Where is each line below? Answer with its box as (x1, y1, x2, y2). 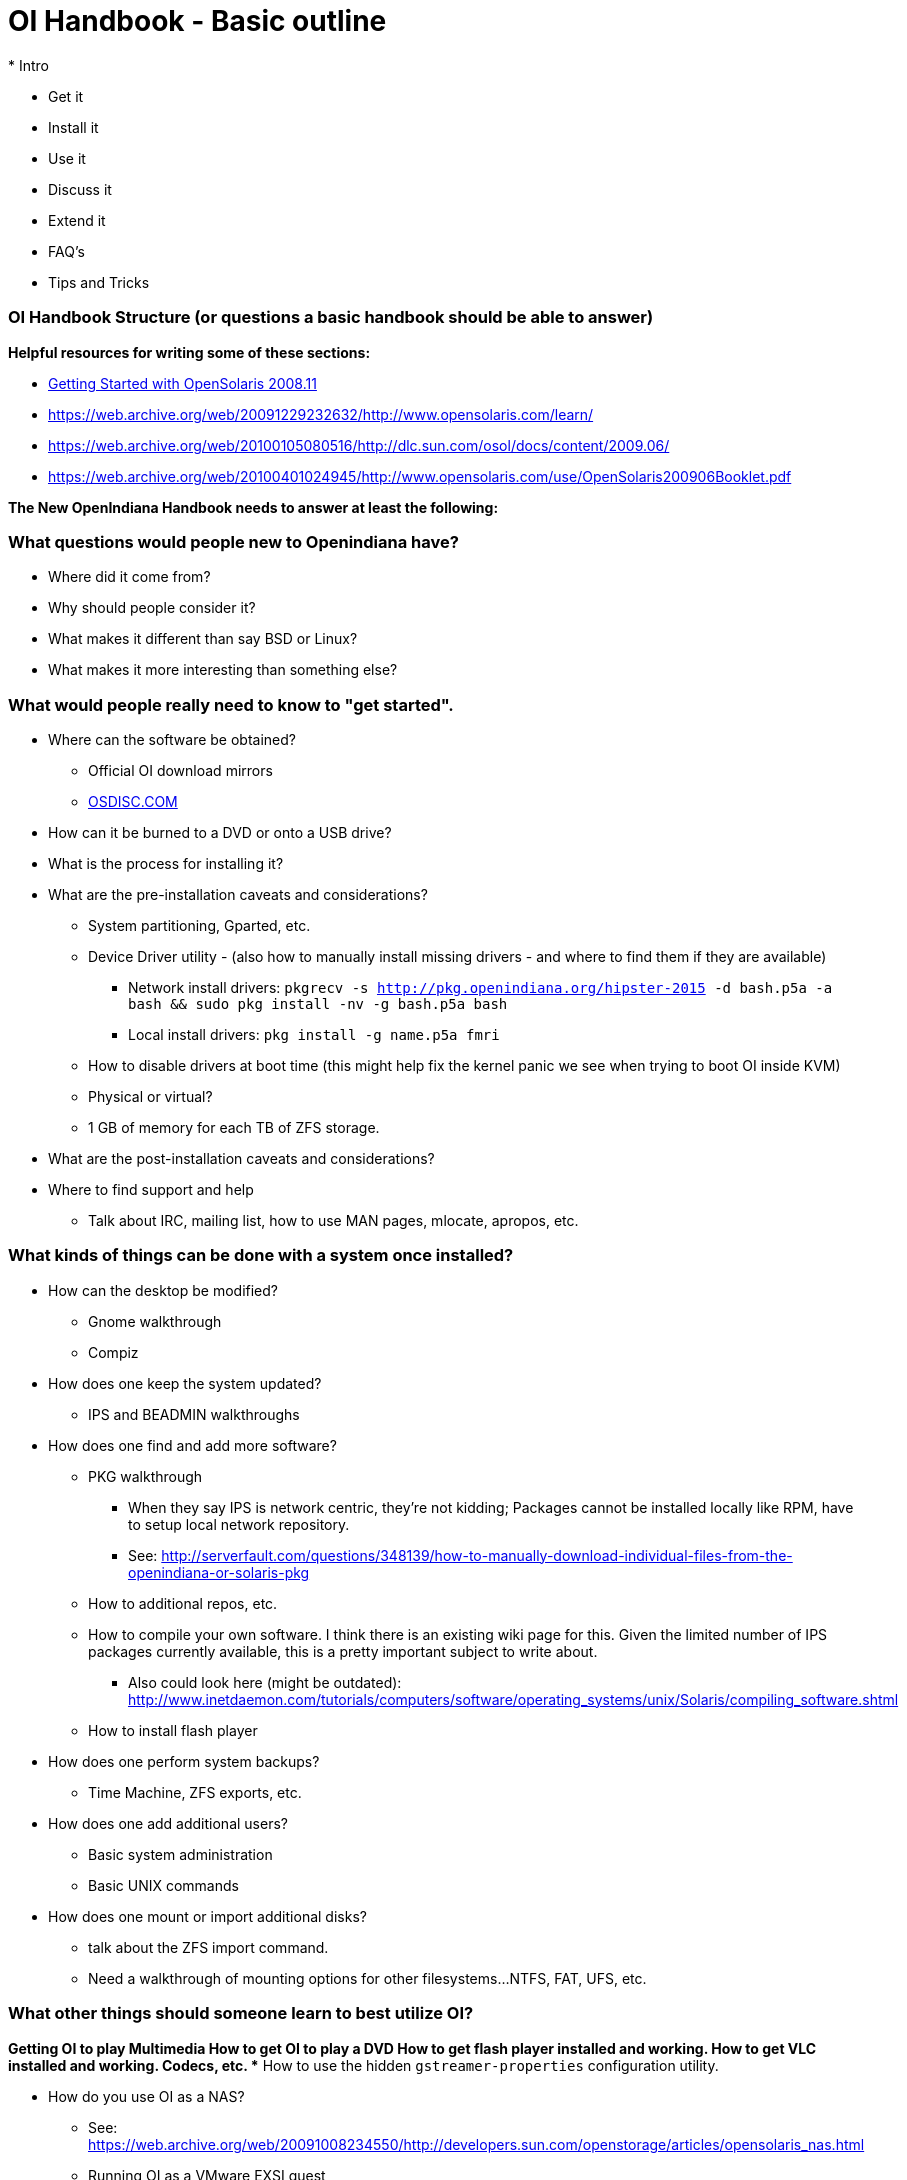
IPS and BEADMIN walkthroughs (88, 1405, 300, 1423)
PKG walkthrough (88, 1467, 203, 1485)
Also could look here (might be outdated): (128, 1673, 402, 1691)
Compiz (88, 1343, 139, 1361)
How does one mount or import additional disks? (48, 1907, 367, 1925)
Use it (48, 149, 86, 167)
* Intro (8, 56, 49, 74)
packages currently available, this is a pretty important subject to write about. (88, 1642, 598, 1660)
